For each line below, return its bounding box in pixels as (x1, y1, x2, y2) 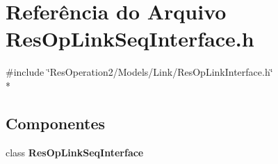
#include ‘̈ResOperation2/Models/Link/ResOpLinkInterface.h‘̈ (6, 65, 273, 79)
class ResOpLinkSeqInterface (6, 145, 144, 159)
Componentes (6, 112, 106, 133)
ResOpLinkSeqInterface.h (6, 24, 254, 53)
